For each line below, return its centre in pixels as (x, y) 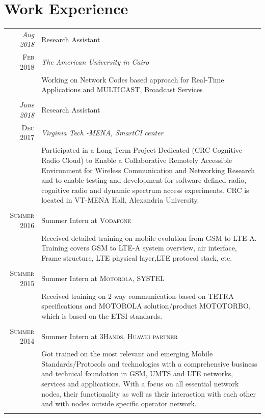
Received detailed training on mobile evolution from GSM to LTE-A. (149, 238)
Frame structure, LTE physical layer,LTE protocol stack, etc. (137, 258)
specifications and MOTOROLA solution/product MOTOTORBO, (146, 306)
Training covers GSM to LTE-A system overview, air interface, (139, 248)
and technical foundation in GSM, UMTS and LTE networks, (137, 373)
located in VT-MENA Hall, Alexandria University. (120, 200)
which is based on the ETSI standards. (102, 315)
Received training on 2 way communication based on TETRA (138, 296)
